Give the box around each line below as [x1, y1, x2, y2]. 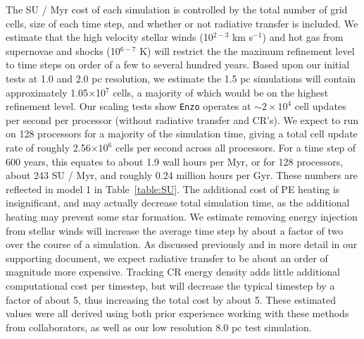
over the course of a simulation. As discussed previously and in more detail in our [6, 237, 358, 252]
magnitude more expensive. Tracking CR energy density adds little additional [6, 264, 341, 279]
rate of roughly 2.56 [6, 140, 91, 154]
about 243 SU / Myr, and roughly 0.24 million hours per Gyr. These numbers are [6, 168, 358, 183]
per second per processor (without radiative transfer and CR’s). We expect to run [6, 112, 359, 127]
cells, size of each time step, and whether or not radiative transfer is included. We [6, 16, 358, 30]
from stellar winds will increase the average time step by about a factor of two [6, 223, 344, 238]
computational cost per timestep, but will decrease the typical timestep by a [6, 278, 335, 292]
